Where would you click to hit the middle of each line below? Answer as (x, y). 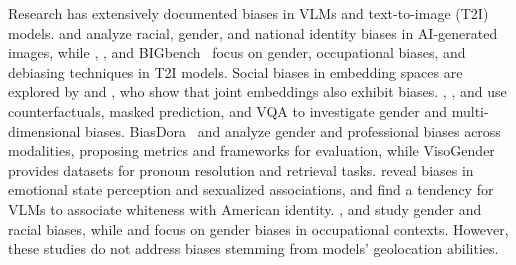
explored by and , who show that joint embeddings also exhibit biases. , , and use (257, 91)
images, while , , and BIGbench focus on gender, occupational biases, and (237, 52)
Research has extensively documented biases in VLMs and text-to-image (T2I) (248, 13)
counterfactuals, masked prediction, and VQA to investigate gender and (228, 110)
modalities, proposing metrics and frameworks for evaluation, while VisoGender (251, 150)
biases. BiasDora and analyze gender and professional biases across (293, 130)
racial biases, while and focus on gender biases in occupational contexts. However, (258, 228)
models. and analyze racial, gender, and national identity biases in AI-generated (253, 32)
